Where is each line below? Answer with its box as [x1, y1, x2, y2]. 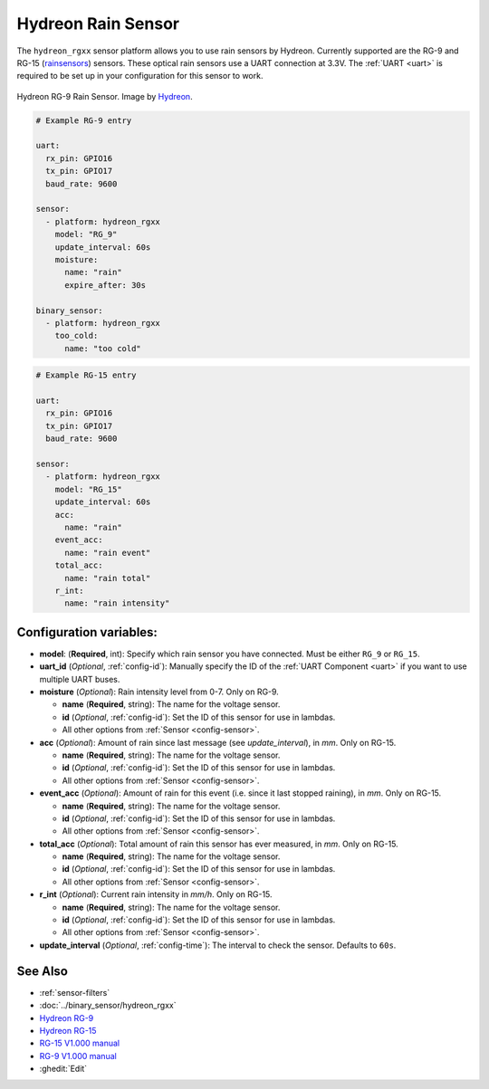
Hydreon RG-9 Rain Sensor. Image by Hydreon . [16, 91, 194, 101]
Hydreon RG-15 [39, 1025, 97, 1036]
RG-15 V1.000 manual [39, 1037, 120, 1049]
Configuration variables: [16, 625, 158, 640]
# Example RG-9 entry [35, 115, 132, 126]
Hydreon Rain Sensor [16, 14, 180, 33]
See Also [16, 963, 68, 979]
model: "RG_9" [54, 229, 118, 240]
